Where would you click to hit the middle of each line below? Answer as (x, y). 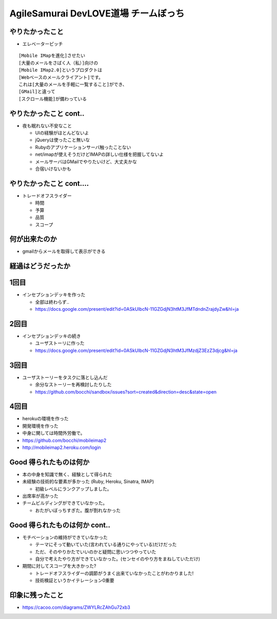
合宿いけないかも (53, 169)
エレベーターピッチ (43, 44)
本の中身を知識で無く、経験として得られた (67, 474)
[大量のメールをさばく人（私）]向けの (58, 63)
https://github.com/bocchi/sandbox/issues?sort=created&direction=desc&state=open (126, 392)
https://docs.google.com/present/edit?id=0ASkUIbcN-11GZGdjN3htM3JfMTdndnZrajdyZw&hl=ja (137, 309)
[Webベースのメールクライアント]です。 (61, 77)
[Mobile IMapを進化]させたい (52, 56)
